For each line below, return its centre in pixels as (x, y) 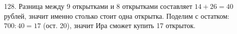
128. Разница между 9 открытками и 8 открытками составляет (98, 6)
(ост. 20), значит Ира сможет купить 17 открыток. (119, 25)
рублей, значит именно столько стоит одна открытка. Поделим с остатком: (117, 16)
